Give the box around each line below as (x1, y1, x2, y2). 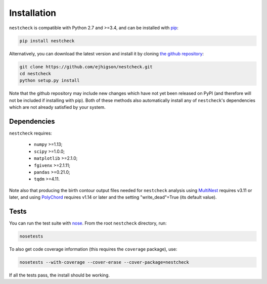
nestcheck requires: (9, 130, 52, 136)
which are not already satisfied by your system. (9, 104, 106, 110)
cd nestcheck (19, 71, 51, 76)
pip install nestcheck (19, 38, 75, 44)
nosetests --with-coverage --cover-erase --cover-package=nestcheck (19, 259, 189, 265)
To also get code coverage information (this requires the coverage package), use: (9, 246, 178, 252)
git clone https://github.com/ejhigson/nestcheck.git (19, 64, 153, 69)
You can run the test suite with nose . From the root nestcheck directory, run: (9, 220, 167, 226)
